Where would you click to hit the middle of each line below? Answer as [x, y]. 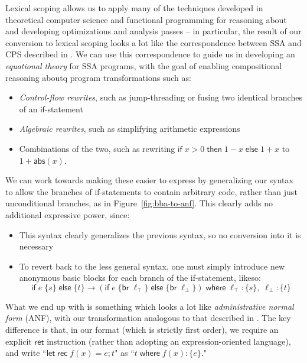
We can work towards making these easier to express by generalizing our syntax [149, 180]
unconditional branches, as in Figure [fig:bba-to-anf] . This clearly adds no [139, 203]
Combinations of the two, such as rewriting [97, 148]
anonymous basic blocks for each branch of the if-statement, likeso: [140, 278]
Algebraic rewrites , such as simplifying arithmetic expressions [130, 129]
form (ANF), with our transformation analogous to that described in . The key [148, 318]
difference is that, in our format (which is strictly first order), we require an [142, 330]
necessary [36, 246]
